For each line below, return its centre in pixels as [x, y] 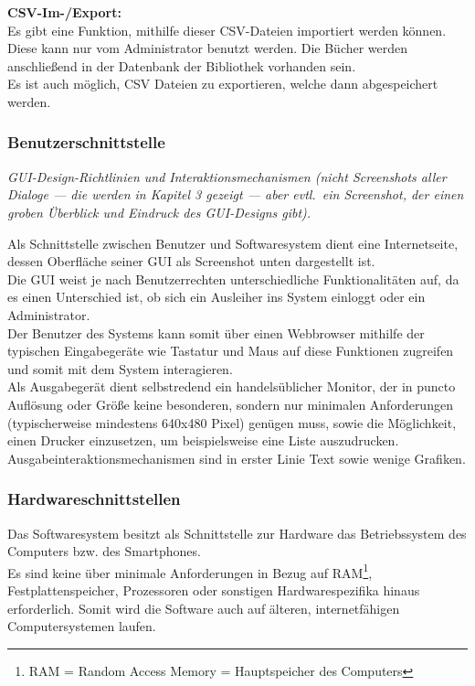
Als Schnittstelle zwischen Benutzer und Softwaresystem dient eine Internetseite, [233, 243]
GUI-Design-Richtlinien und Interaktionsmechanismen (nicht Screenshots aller [227, 176]
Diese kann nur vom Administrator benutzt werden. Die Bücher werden [208, 48]
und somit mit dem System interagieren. [120, 368]
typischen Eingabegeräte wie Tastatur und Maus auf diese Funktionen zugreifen [231, 351]
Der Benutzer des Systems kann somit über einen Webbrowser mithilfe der [216, 332]
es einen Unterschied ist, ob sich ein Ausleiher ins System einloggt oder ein [216, 297]
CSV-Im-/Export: [64, 12]
